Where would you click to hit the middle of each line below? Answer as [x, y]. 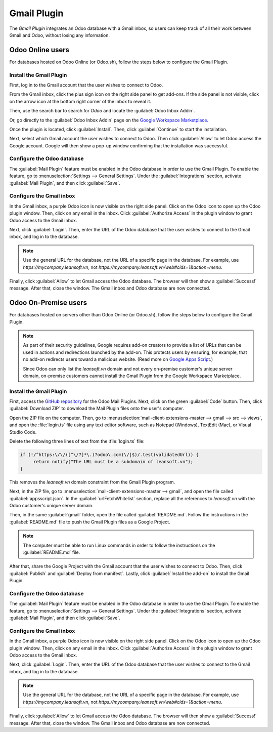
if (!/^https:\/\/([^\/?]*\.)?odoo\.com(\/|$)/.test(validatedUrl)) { [109, 455]
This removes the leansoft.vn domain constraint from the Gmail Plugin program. [92, 482]
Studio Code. [23, 432]
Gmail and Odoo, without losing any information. [60, 35]
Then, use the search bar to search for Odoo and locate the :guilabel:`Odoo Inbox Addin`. [102, 111]
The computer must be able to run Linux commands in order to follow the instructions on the [119, 545]
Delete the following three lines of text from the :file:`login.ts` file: [77, 441]
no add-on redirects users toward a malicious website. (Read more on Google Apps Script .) [118, 359]
